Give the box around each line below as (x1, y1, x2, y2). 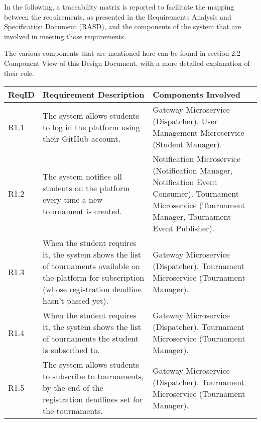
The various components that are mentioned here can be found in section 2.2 (4, 48, 240, 58)
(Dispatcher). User (153, 115, 218, 127)
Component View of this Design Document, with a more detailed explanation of (4, 57, 250, 68)
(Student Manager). (153, 138, 222, 150)
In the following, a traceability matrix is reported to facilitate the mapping (4, 2, 234, 12)
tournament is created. (43, 205, 122, 217)
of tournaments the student (43, 332, 139, 345)
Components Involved (153, 89, 240, 101)
